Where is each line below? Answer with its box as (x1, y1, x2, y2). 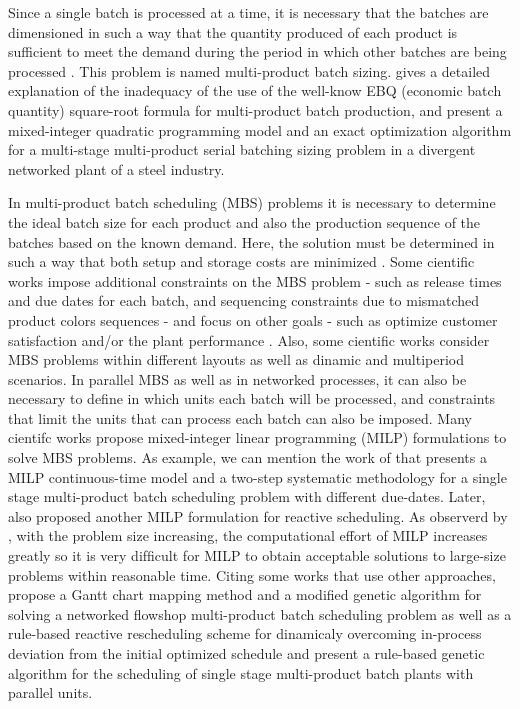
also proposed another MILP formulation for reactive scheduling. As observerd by (8, 505, 508, 526)
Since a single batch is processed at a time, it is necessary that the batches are (8, 2, 489, 22)
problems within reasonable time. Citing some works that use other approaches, (8, 564, 496, 585)
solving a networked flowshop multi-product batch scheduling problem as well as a (8, 603, 512, 624)
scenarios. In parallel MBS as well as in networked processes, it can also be (8, 368, 467, 389)
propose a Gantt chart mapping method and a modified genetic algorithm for (8, 584, 482, 605)
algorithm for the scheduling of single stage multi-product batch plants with (8, 662, 474, 683)
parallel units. (8, 682, 93, 703)
